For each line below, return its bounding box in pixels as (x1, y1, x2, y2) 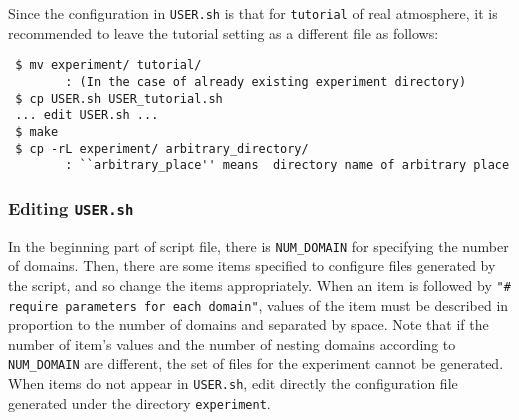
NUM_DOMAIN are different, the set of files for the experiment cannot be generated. (8, 353, 504, 374)
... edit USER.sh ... (15, 108, 159, 123)
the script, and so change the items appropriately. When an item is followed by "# (8, 274, 511, 295)
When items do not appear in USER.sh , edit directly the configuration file (8, 373, 458, 394)
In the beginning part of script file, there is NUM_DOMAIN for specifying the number (8, 235, 509, 256)
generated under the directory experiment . (8, 392, 271, 413)
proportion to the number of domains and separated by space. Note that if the (8, 314, 489, 335)
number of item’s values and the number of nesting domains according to (8, 333, 456, 354)
